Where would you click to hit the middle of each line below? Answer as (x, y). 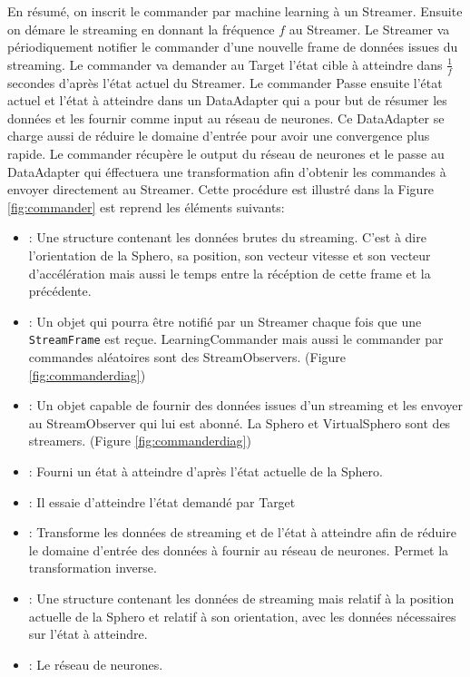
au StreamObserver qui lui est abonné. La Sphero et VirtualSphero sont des (240, 422)
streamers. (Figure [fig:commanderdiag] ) (140, 441)
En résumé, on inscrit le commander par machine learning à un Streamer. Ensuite (235, 11)
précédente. (60, 291)
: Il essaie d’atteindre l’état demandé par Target (162, 501)
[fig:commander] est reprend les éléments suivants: (146, 206)
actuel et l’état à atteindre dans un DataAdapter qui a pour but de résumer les (227, 100)
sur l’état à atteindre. (88, 634)
